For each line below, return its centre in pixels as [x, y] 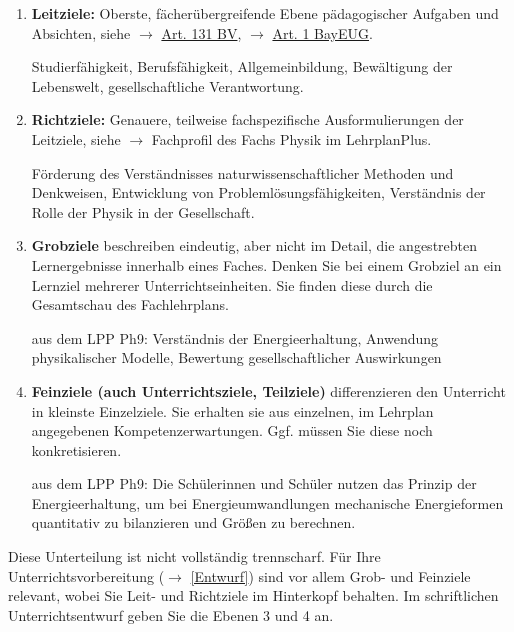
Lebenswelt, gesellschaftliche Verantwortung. [167, 85]
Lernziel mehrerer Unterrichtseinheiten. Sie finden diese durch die [232, 284]
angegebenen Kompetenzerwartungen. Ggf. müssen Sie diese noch [232, 430]
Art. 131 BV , [201, 32]
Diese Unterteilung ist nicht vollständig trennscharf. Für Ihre [194, 556]
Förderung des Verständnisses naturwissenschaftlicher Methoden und [242, 172]
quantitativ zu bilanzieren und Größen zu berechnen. [193, 522]
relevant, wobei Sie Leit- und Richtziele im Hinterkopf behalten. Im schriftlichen [253, 595]
